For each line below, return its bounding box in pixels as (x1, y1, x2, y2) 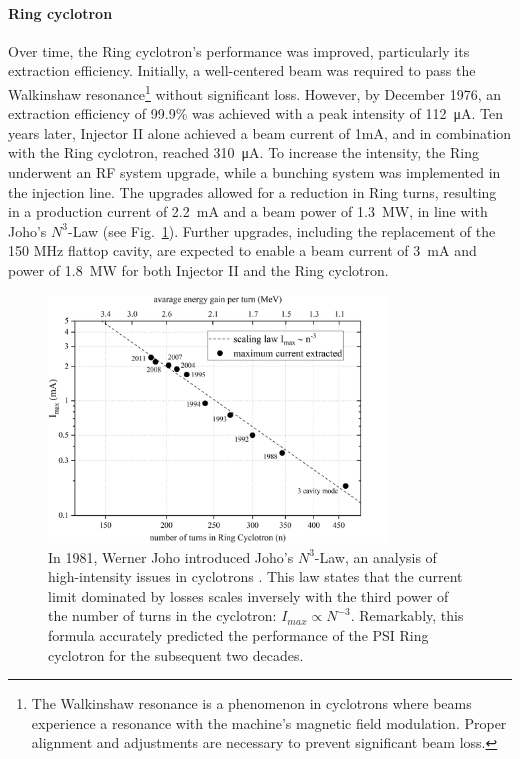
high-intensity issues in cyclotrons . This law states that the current (48, 566, 463, 587)
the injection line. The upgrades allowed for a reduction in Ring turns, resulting (8, 181, 497, 202)
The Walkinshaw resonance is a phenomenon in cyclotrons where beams (31, 693, 472, 714)
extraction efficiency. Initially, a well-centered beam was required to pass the (8, 60, 476, 81)
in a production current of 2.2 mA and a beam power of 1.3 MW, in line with (8, 201, 488, 222)
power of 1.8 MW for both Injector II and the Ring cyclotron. (8, 259, 389, 280)
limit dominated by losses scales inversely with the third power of (48, 585, 449, 606)
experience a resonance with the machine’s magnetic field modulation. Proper (31, 712, 507, 733)
